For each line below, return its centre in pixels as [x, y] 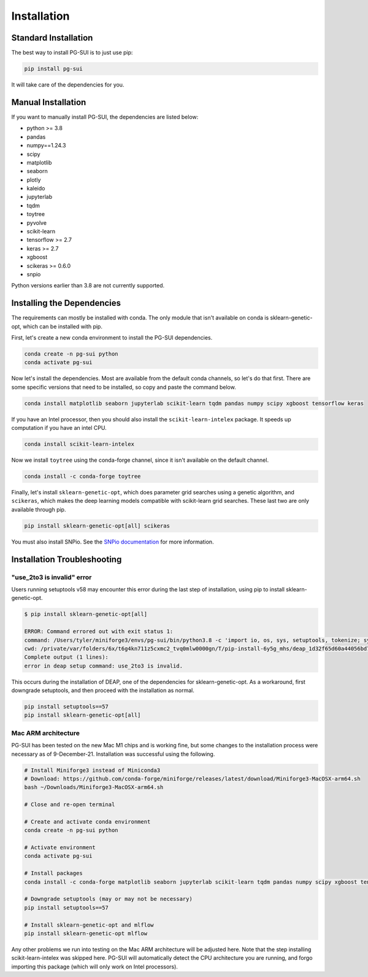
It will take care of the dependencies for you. [68, 85]
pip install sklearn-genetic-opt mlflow [86, 933]
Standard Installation [52, 38]
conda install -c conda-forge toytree [82, 477]
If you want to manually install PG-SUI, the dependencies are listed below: [105, 117]
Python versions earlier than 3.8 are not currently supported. [88, 286]
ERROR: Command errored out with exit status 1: [99, 632]
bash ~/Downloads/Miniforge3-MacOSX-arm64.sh [94, 787]
